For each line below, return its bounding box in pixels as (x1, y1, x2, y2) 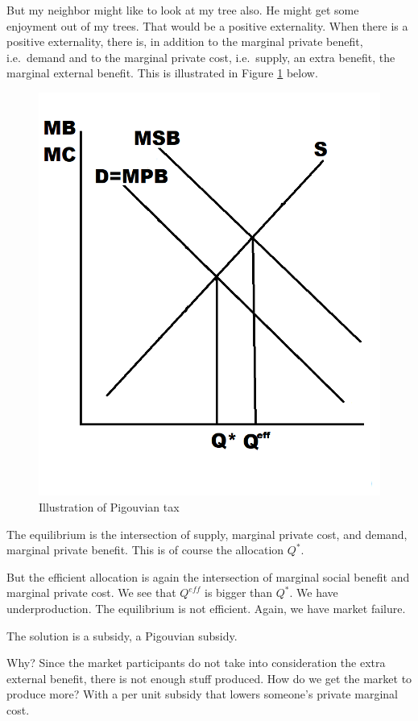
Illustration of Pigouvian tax (39, 498, 180, 515)
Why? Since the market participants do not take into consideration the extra (6, 654, 386, 671)
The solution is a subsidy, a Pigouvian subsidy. (6, 627, 238, 644)
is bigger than (204, 584, 273, 601)
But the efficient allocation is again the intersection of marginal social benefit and (6, 568, 410, 585)
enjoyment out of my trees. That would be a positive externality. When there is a (6, 17, 408, 34)
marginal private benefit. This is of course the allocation (6, 541, 284, 558)
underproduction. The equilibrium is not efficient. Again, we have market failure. (6, 599, 406, 616)
